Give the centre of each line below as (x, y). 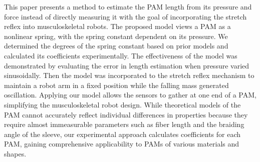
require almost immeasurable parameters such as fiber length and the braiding (124, 124)
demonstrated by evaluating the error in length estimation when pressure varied (127, 65)
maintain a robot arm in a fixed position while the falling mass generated (116, 85)
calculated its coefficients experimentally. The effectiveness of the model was (121, 55)
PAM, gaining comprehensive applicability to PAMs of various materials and (122, 144)
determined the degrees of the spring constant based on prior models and (116, 46)
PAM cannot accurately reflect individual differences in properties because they (126, 114)
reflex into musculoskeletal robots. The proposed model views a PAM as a (117, 26)
